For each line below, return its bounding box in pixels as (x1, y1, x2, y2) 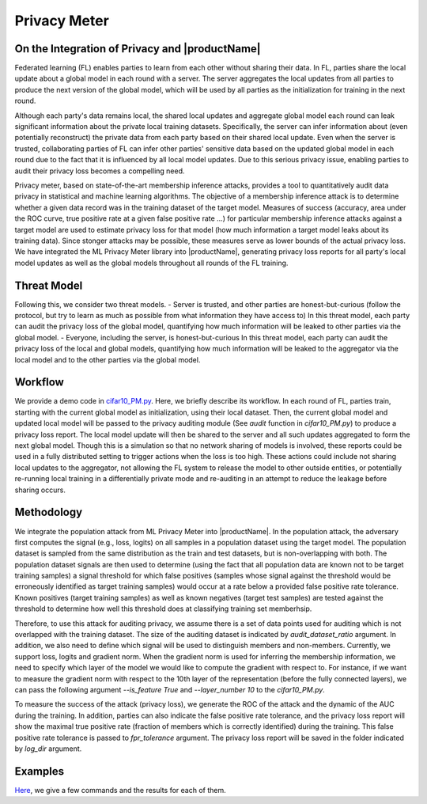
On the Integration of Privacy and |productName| (14, 42, 261, 55)
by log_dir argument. (14, 744, 82, 753)
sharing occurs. (14, 485, 66, 495)
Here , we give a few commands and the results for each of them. (14, 785, 226, 795)
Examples (14, 764, 65, 778)
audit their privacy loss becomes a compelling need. (14, 166, 185, 176)
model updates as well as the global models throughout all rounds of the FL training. (14, 258, 289, 267)
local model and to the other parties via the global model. (14, 355, 201, 364)
